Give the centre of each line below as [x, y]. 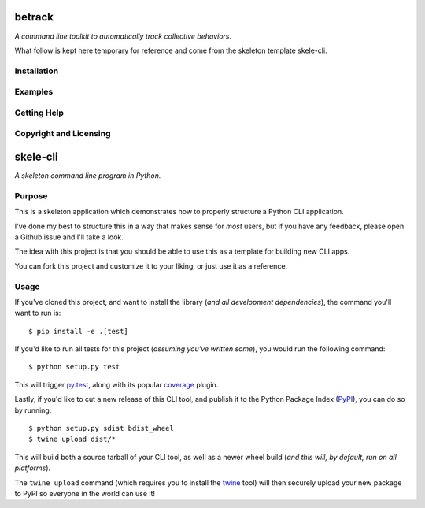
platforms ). [33, 468]
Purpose [31, 195]
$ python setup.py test [74, 367]
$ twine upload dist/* [72, 439]
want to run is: [38, 313]
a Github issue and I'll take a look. [69, 237]
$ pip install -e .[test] [79, 331]
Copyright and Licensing [63, 134]
